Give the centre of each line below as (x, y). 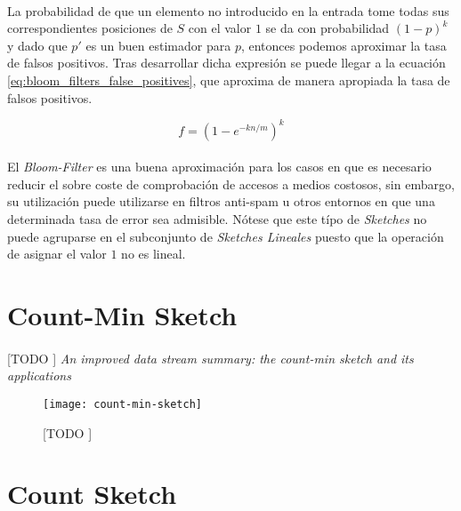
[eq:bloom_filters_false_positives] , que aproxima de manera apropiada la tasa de (229, 80)
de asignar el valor (57, 254)
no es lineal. (154, 254)
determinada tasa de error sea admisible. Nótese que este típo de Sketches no (217, 219)
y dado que (37, 45)
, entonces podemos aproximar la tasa (344, 45)
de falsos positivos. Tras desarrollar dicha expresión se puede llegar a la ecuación (226, 63)
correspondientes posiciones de (90, 28)
